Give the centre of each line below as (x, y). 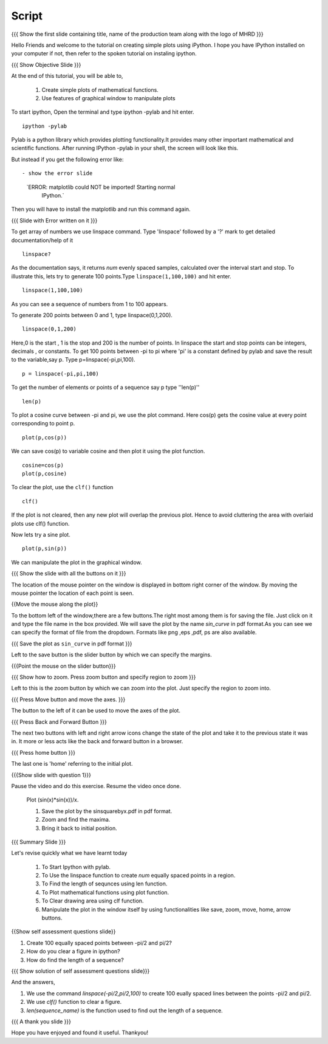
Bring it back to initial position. (80, 828)
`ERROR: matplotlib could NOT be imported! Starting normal (101, 187)
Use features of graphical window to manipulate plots (108, 98)
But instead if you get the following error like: (67, 159)
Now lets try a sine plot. (41, 534)
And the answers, (33, 982)
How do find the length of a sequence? (75, 960)
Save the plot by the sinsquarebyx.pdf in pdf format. (107, 811)
